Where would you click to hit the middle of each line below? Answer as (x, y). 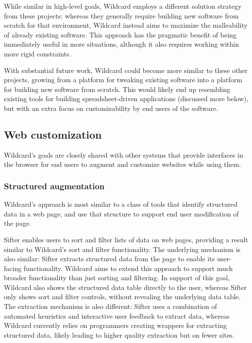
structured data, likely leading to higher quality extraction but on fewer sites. (119, 334)
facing (13, 268)
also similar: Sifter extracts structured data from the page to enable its (109, 259)
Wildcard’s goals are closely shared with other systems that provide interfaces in (124, 154)
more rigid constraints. (38, 53)
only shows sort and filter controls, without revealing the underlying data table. (122, 297)
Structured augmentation (54, 186)
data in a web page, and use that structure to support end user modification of (121, 213)
